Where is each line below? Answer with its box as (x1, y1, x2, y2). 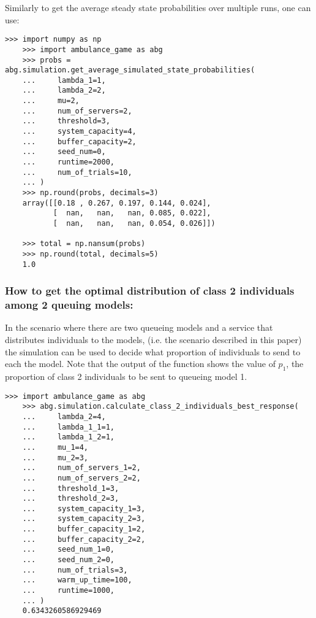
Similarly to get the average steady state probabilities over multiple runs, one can (5, 1, 311, 14)
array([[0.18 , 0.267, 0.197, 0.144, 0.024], (22, 198, 211, 207)
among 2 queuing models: (5, 297, 134, 312)
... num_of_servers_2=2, (22, 473, 141, 482)
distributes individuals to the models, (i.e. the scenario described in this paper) (5, 333, 302, 346)
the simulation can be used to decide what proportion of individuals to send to (5, 345, 301, 358)
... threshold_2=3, (22, 494, 119, 503)
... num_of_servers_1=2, (22, 463, 141, 473)
